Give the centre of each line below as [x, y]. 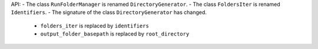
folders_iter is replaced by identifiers [95, 26]
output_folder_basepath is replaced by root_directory [115, 34]
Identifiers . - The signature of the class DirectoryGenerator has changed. [109, 12]
